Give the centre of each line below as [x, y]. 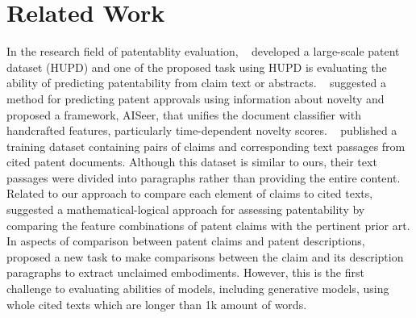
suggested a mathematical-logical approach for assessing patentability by [186, 209]
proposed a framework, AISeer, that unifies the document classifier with [184, 114]
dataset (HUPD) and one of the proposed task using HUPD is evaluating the [197, 67]
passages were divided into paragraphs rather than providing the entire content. [204, 177]
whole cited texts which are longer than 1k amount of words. [157, 304]
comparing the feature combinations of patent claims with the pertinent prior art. [208, 225]
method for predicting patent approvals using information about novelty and [196, 98]
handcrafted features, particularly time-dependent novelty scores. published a [202, 130]
